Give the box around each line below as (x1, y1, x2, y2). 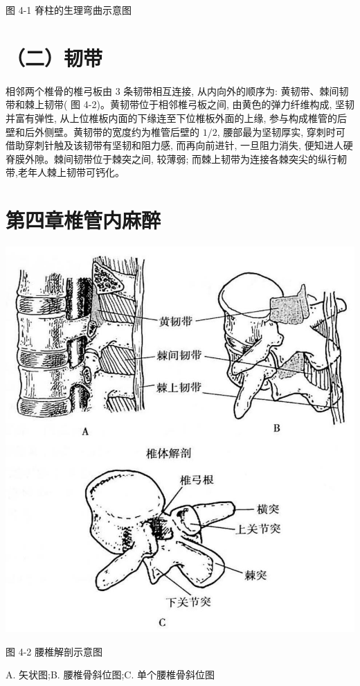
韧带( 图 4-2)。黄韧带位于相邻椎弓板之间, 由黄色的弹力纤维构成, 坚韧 (44, 97, 354, 112)
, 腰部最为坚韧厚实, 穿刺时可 (217, 124, 345, 139)
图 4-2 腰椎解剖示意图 (6, 644, 102, 658)
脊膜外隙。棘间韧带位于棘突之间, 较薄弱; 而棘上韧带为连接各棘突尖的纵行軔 (6, 151, 348, 166)
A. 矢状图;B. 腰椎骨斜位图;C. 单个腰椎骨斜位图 (6, 667, 215, 682)
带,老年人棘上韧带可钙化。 (6, 165, 125, 179)
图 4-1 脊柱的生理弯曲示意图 (6, 3, 132, 17)
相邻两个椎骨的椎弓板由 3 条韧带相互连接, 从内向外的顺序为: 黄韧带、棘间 (6, 83, 339, 98)
